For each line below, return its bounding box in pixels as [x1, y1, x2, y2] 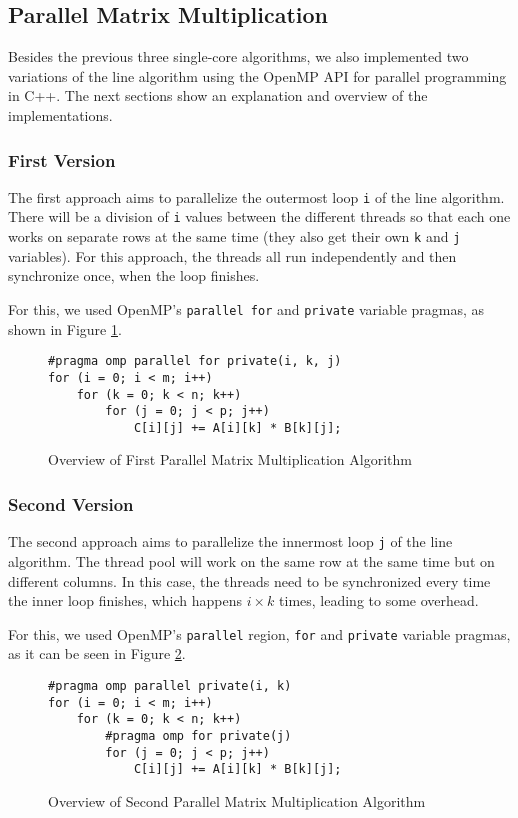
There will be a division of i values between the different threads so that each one [8, 206, 511, 227]
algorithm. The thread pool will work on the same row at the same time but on [8, 550, 495, 571]
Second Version [8, 492, 134, 516]
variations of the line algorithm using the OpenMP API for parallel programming [8, 65, 507, 86]
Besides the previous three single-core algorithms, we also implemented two [8, 46, 469, 67]
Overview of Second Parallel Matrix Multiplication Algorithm [48, 790, 426, 811]
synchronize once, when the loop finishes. [8, 265, 260, 286]
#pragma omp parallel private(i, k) [48, 678, 292, 693]
